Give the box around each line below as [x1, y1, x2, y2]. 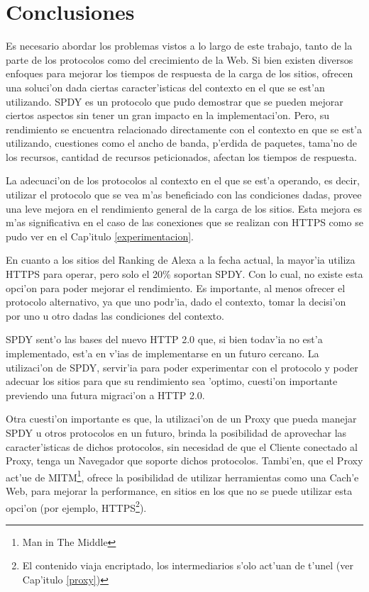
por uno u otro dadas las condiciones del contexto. [6, 308, 224, 323]
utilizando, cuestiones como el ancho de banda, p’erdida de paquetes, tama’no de [6, 135, 357, 150]
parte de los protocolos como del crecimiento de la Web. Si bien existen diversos [6, 52, 353, 67]
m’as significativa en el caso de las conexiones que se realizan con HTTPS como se [6, 215, 363, 230]
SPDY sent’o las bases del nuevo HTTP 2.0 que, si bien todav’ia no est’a [6, 332, 323, 347]
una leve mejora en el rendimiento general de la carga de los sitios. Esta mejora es [6, 201, 362, 216]
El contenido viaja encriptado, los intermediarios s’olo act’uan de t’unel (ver [22, 558, 353, 573]
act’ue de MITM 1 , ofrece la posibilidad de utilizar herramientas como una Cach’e [6, 467, 359, 484]
